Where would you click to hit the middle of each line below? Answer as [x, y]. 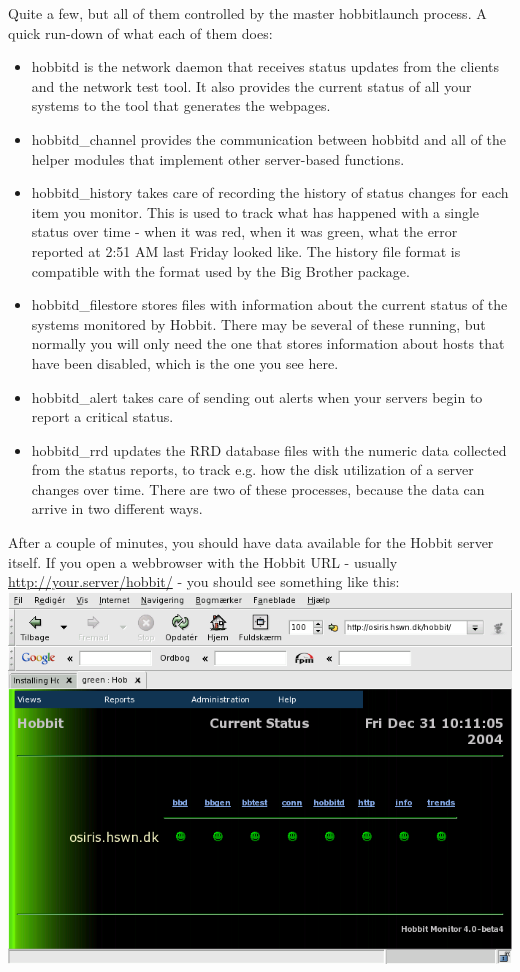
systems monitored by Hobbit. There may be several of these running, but [258, 323]
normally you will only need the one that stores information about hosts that [268, 343]
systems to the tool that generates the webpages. [181, 105]
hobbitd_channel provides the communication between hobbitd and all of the [269, 138]
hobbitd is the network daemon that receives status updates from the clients [265, 66]
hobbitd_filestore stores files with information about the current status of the [269, 304]
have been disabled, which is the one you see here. [185, 362]
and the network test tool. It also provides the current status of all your [251, 85]
